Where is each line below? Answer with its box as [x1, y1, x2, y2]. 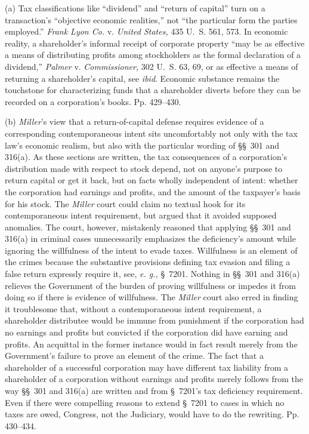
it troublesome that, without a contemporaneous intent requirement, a [5, 302, 262, 315]
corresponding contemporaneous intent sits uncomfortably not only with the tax [5, 127, 298, 139]
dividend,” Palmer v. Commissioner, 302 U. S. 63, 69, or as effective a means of [5, 60, 298, 72]
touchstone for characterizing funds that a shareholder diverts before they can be [5, 84, 301, 96]
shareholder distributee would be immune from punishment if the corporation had [5, 314, 304, 327]
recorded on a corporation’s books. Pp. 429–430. [5, 95, 181, 107]
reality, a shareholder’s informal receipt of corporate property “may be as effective [5, 36, 305, 49]
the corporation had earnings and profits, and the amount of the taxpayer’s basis [5, 185, 301, 198]
